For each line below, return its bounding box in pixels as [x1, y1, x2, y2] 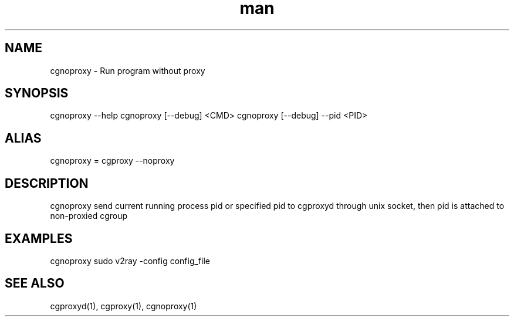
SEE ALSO [5, 276, 65, 291]
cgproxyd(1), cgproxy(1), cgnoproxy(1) [50, 300, 197, 311]
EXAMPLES [5, 231, 73, 246]
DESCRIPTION [5, 175, 89, 191]
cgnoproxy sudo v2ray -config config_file [50, 255, 211, 266]
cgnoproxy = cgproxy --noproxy [50, 156, 175, 166]
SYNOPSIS [5, 86, 69, 101]
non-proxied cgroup [50, 211, 128, 221]
